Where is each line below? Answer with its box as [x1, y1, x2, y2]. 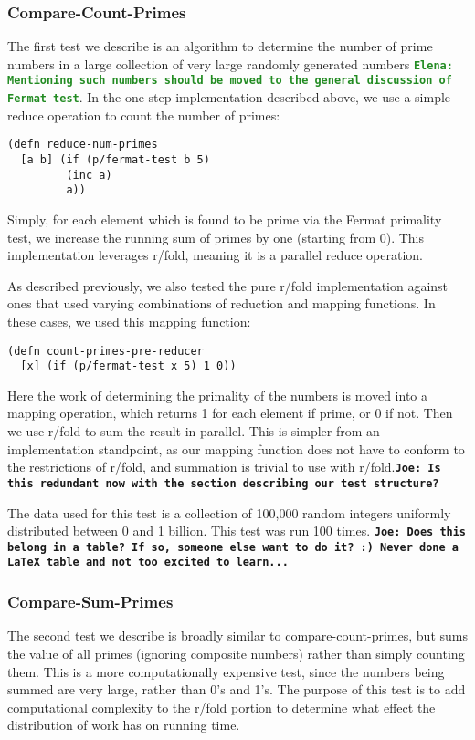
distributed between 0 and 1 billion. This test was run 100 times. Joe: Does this [7, 521, 467, 540]
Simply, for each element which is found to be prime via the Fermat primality [7, 210, 442, 228]
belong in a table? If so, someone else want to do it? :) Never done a [7, 540, 459, 554]
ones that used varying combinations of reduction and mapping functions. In [7, 294, 436, 313]
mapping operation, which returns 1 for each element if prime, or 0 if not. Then [7, 403, 453, 422]
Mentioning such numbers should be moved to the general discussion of [7, 74, 452, 88]
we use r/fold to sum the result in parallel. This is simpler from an [7, 422, 380, 441]
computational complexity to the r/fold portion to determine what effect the [7, 697, 436, 716]
